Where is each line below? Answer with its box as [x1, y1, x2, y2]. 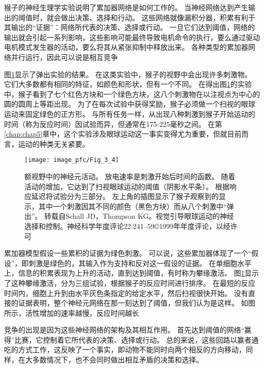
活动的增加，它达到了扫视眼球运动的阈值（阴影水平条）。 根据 [24, 181, 229, 191]
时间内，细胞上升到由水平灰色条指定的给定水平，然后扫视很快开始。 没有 [4, 287, 248, 298]
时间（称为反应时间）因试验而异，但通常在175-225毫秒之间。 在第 [4, 118, 222, 129]
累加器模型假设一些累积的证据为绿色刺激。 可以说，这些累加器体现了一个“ [4, 248, 252, 258]
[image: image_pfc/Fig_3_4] [24, 156, 119, 164]
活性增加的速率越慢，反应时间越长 [25, 307, 139, 318]
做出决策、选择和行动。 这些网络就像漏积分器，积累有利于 [60, 12, 255, 22]
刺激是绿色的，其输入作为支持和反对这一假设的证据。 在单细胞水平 [28, 257, 252, 268]
